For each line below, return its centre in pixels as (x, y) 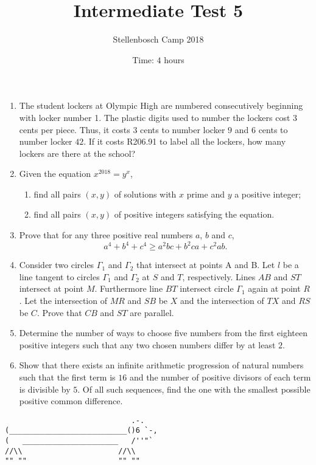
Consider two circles (57, 265)
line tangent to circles (59, 276)
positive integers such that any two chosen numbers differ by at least (147, 344)
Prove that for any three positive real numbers (106, 235)
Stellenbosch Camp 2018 (158, 39)
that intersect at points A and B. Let (205, 265)
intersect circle (207, 288)
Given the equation (55, 174)
